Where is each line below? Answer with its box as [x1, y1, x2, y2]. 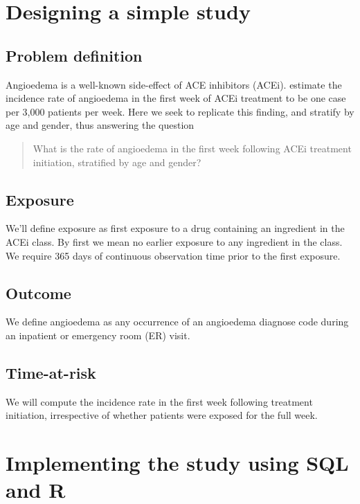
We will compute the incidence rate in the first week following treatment [6, 394, 313, 408]
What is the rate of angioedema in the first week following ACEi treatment [33, 141, 352, 155]
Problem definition [6, 44, 143, 66]
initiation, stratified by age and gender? [33, 154, 201, 169]
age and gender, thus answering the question [6, 118, 195, 132]
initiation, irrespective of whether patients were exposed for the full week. [6, 408, 318, 422]
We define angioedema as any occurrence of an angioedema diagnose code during [6, 314, 349, 329]
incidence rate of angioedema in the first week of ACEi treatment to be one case [6, 91, 346, 105]
